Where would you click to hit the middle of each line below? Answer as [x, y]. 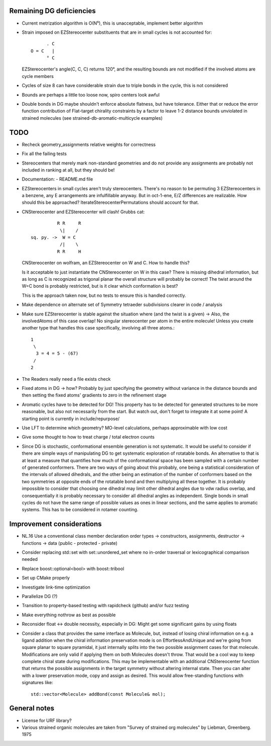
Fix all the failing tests [44, 154]
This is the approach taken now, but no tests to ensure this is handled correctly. [104, 295]
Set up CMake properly [46, 578]
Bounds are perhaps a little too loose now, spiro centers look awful [91, 95]
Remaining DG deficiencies [52, 11]
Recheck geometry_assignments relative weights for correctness [89, 144]
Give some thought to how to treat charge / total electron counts [88, 437]
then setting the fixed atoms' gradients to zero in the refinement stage [94, 395]
